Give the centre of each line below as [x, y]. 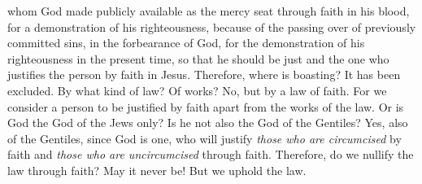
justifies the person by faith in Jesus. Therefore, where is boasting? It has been [204, 74]
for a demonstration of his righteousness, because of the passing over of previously [212, 26]
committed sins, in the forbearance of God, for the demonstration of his [186, 43]
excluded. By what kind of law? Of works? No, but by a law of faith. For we [197, 90]
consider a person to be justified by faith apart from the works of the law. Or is [206, 106]
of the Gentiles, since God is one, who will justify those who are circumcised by [204, 138]
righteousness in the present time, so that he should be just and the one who [198, 58]
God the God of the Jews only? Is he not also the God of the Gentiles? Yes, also [208, 123]
